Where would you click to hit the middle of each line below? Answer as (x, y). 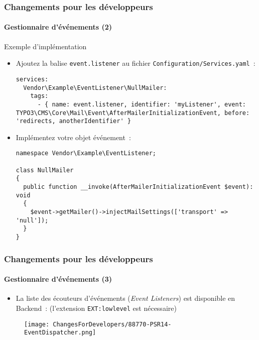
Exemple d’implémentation (45, 46)
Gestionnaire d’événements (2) (58, 27)
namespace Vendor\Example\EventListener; (86, 153)
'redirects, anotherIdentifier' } (73, 121)
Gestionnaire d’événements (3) (58, 279)
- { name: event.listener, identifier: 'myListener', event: (142, 104)
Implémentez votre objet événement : (73, 137)
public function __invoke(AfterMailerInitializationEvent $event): (138, 187)
